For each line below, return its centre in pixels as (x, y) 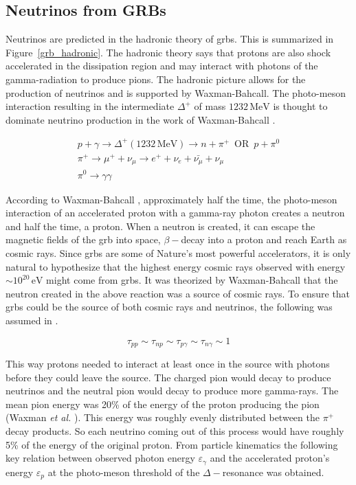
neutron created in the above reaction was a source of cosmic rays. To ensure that (178, 293)
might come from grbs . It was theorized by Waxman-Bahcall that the (192, 280)
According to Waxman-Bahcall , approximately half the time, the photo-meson (171, 199)
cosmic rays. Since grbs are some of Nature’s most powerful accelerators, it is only (178, 252)
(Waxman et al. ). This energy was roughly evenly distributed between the (163, 417)
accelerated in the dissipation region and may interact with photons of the (162, 66)
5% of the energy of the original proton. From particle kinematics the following (172, 444)
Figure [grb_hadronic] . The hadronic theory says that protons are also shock (168, 52)
